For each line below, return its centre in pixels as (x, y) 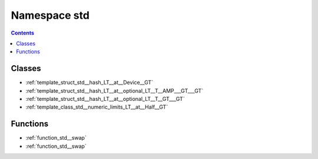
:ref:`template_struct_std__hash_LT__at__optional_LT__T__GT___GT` (105, 99)
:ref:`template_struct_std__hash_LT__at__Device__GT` (89, 83)
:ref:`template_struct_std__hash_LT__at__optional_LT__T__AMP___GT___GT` (115, 90)
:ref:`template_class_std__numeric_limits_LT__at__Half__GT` (97, 107)
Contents (23, 33)
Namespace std (50, 15)
